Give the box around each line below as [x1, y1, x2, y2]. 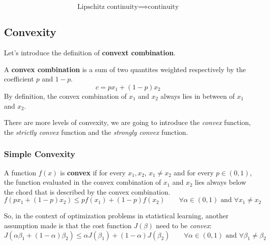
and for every [173, 167, 214, 177]
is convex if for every [60, 167, 126, 177]
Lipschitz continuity [77, 3, 138, 10]
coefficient [4, 74, 34, 84]
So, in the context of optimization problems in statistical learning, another [4, 210, 229, 221]
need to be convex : [156, 220, 212, 230]
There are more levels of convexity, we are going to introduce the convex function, [4, 117, 251, 127]
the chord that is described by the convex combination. [4, 186, 170, 197]
